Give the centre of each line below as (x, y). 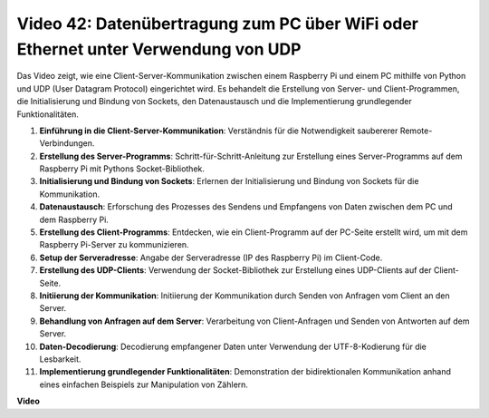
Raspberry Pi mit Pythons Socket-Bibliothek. (122, 169)
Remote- (416, 131)
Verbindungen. (67, 143)
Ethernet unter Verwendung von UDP (159, 49)
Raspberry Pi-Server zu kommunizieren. (114, 245)
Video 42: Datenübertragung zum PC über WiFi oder (217, 24)
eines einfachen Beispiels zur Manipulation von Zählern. (144, 384)
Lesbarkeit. (60, 359)
